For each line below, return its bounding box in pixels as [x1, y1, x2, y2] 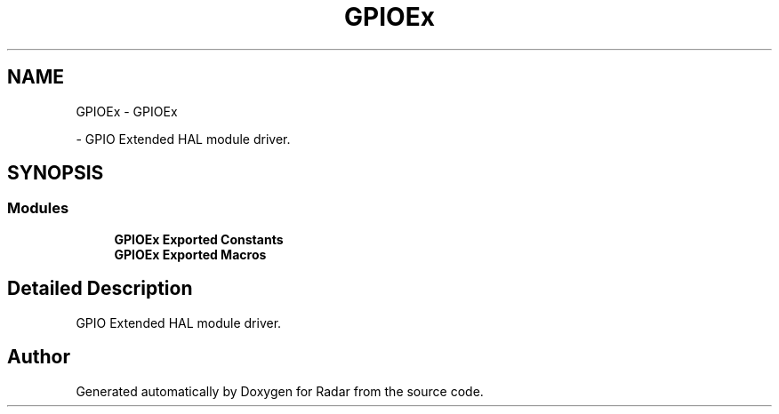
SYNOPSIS [7, 162, 104, 185]
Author [7, 346, 70, 369]
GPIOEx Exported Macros [114, 246, 267, 262]
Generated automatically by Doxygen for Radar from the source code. [76, 383, 484, 399]
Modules [7, 199, 69, 218]
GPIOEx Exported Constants [114, 231, 284, 247]
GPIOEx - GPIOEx [76, 103, 178, 119]
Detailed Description [7, 277, 193, 300]
